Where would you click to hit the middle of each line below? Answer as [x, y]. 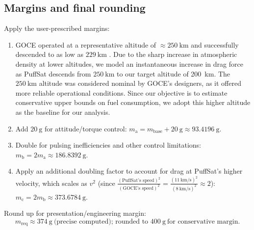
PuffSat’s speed [138, 181]
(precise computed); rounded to [101, 221]
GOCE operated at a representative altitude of [86, 44]
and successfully [215, 44]
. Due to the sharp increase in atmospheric [173, 54]
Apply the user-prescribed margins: [57, 28]
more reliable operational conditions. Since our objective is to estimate [121, 92]
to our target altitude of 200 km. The [173, 73]
